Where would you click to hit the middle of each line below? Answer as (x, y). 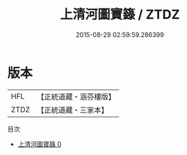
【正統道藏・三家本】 (73, 109)
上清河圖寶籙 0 (40, 144)
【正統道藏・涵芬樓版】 (76, 97)
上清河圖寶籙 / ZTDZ (120, 15)
